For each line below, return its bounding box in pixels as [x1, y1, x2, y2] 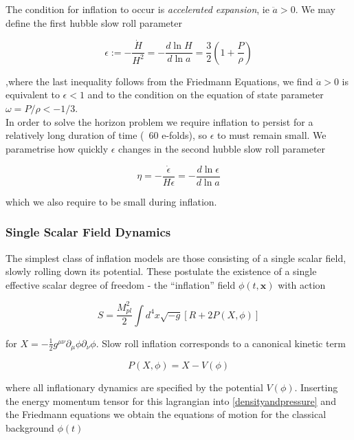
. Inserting [294, 380, 338, 395]
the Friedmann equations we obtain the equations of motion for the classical [5, 407, 327, 421]
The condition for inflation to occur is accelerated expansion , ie [5, 2, 269, 16]
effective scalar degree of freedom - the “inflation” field [5, 277, 236, 291]
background [5, 420, 54, 434]
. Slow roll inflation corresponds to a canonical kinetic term [96, 335, 346, 350]
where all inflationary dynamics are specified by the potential [5, 380, 263, 395]
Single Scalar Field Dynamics [5, 223, 171, 241]
